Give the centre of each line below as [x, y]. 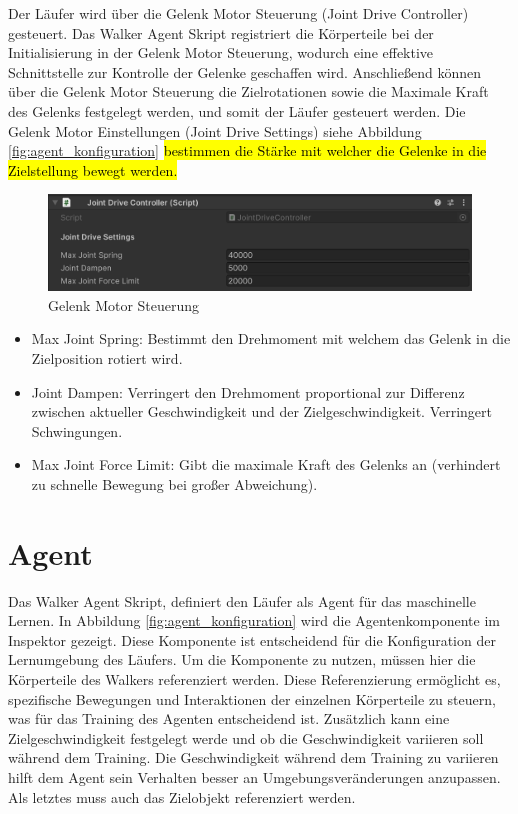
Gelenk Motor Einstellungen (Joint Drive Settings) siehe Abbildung [215, 130]
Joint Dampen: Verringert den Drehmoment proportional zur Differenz [248, 391]
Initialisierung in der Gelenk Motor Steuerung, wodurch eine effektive [221, 52]
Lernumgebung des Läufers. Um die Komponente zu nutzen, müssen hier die [242, 659]
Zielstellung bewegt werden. [93, 169]
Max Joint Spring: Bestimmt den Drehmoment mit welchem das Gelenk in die [271, 338]
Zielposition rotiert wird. [107, 358]
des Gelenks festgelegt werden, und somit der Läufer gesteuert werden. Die [237, 110]
